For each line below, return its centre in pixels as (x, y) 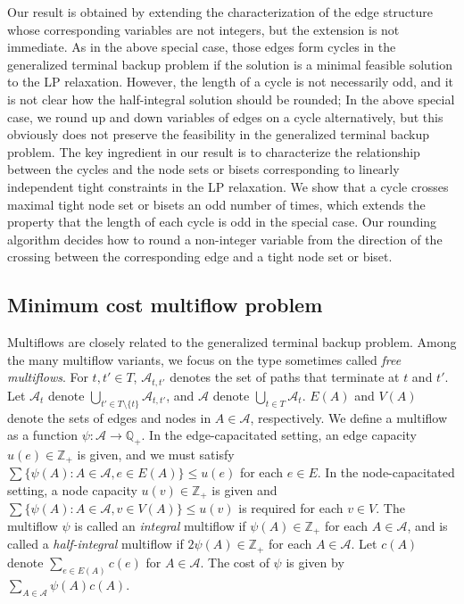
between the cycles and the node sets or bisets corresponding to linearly (203, 169)
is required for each (291, 508)
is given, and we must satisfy (156, 454)
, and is (427, 526)
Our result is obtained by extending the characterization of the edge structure (220, 12)
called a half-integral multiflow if (95, 544)
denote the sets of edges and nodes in (109, 417)
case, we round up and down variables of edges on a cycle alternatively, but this (225, 116)
